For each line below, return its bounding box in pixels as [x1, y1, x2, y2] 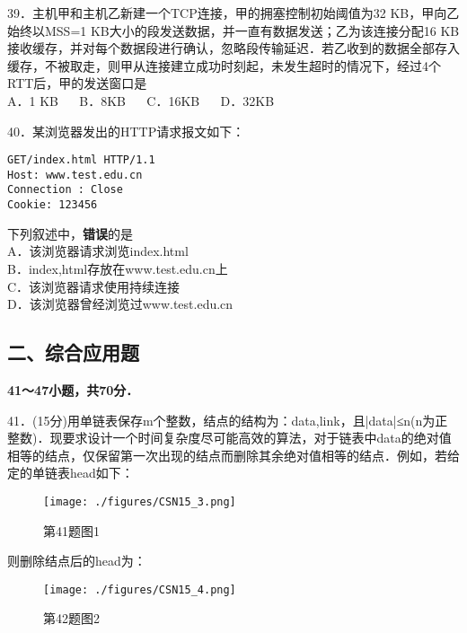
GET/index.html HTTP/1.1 [7, 154, 155, 167]
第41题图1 [43, 521, 100, 540]
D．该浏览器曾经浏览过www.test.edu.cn [7, 295, 233, 313]
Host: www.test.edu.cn [7, 168, 143, 181]
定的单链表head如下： [7, 463, 134, 482]
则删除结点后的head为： [7, 551, 146, 570]
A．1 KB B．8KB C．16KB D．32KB [7, 91, 275, 110]
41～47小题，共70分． [7, 380, 139, 399]
